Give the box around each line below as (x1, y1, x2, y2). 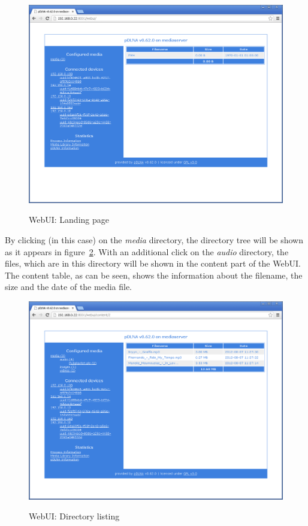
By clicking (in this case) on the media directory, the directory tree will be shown (5, 234, 304, 246)
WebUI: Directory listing (29, 510, 120, 522)
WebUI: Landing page (29, 213, 109, 226)
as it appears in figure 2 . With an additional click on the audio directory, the (5, 245, 289, 258)
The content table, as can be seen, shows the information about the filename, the (5, 268, 303, 281)
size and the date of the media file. (5, 280, 132, 293)
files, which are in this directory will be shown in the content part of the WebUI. (5, 257, 301, 270)
